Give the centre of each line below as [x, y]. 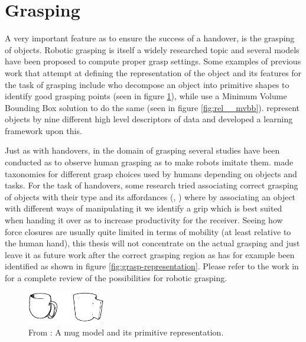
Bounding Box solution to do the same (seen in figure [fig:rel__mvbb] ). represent [152, 107]
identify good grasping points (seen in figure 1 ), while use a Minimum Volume [146, 96]
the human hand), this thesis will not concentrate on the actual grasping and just [152, 243]
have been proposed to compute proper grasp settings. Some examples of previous [153, 61]
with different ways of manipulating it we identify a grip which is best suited [144, 208]
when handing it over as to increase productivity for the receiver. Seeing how [144, 220]
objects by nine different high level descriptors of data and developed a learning [149, 119]
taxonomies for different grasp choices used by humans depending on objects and [151, 173]
